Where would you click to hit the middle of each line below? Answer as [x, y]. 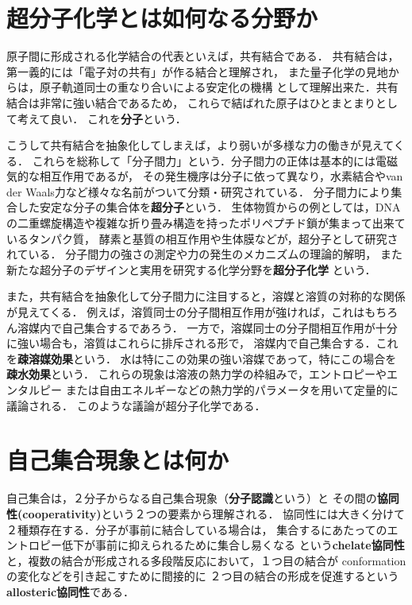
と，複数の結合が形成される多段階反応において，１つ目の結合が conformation [206, 560]
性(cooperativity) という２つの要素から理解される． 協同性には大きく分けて [206, 513]
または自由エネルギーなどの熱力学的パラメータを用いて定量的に [232, 390]
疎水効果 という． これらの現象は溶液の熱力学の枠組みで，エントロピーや [196, 374]
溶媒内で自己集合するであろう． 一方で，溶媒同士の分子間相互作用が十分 [207, 327]
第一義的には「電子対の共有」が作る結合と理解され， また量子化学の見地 [197, 71]
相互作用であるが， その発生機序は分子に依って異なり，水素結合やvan [221, 176]
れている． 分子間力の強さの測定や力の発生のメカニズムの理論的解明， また [204, 254]
